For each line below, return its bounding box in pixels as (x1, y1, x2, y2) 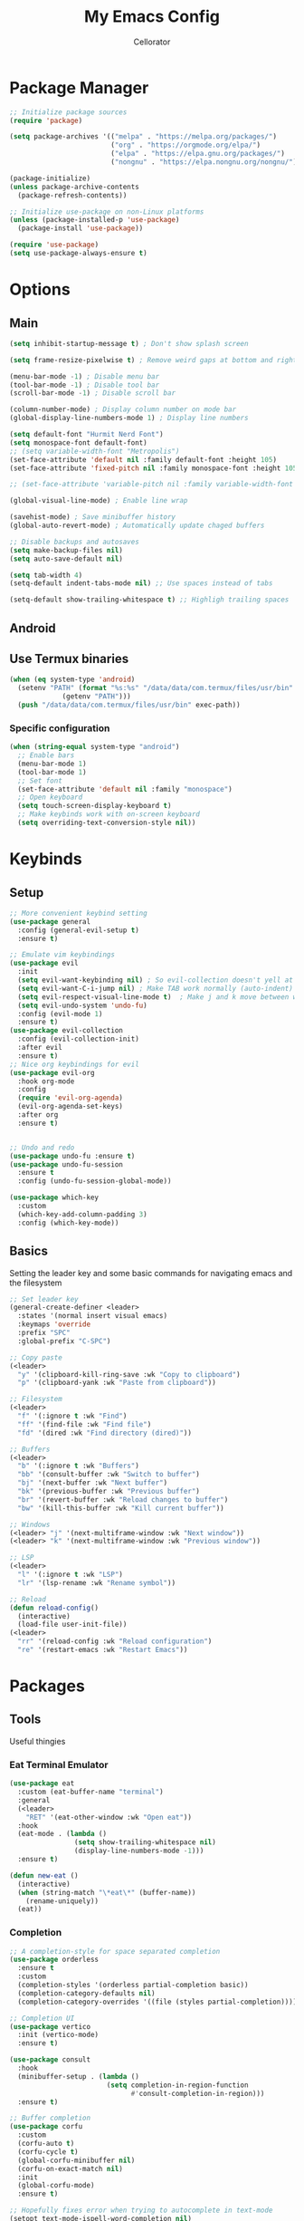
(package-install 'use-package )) (17, 224, 144, 233)
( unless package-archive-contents (9, 182, 140, 191)
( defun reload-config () (9, 1603, 100, 1612)
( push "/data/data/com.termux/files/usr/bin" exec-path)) (17, 700, 242, 710)
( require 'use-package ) (9, 240, 100, 250)
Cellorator (133, 36, 171, 47)
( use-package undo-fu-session (9, 1159, 124, 1169)
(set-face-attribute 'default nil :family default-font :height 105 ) (9, 455, 278, 464)
